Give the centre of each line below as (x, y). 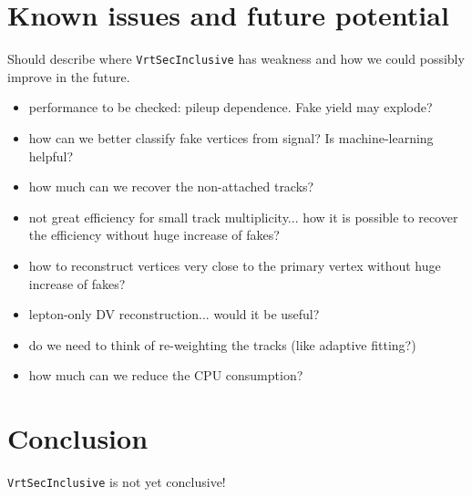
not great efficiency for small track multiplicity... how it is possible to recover (243, 217)
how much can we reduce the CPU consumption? (166, 375)
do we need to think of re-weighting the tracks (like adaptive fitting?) (222, 344)
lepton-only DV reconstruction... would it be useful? (174, 314)
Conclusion (78, 438)
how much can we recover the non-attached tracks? (171, 186)
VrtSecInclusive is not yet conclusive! (117, 482)
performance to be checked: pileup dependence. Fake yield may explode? (231, 107)
